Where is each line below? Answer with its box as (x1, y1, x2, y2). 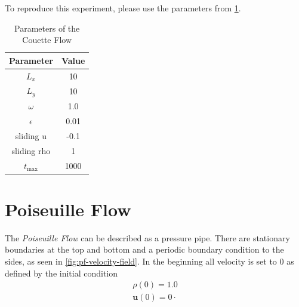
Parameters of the (14, 22, 80, 34)
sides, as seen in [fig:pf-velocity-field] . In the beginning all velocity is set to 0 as (5, 254, 294, 267)
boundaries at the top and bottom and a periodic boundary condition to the (5, 243, 284, 256)
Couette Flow (22, 33, 72, 46)
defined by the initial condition (5, 266, 118, 279)
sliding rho (11, 144, 51, 156)
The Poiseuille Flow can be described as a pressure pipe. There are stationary (5, 231, 290, 244)
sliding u (15, 129, 47, 142)
